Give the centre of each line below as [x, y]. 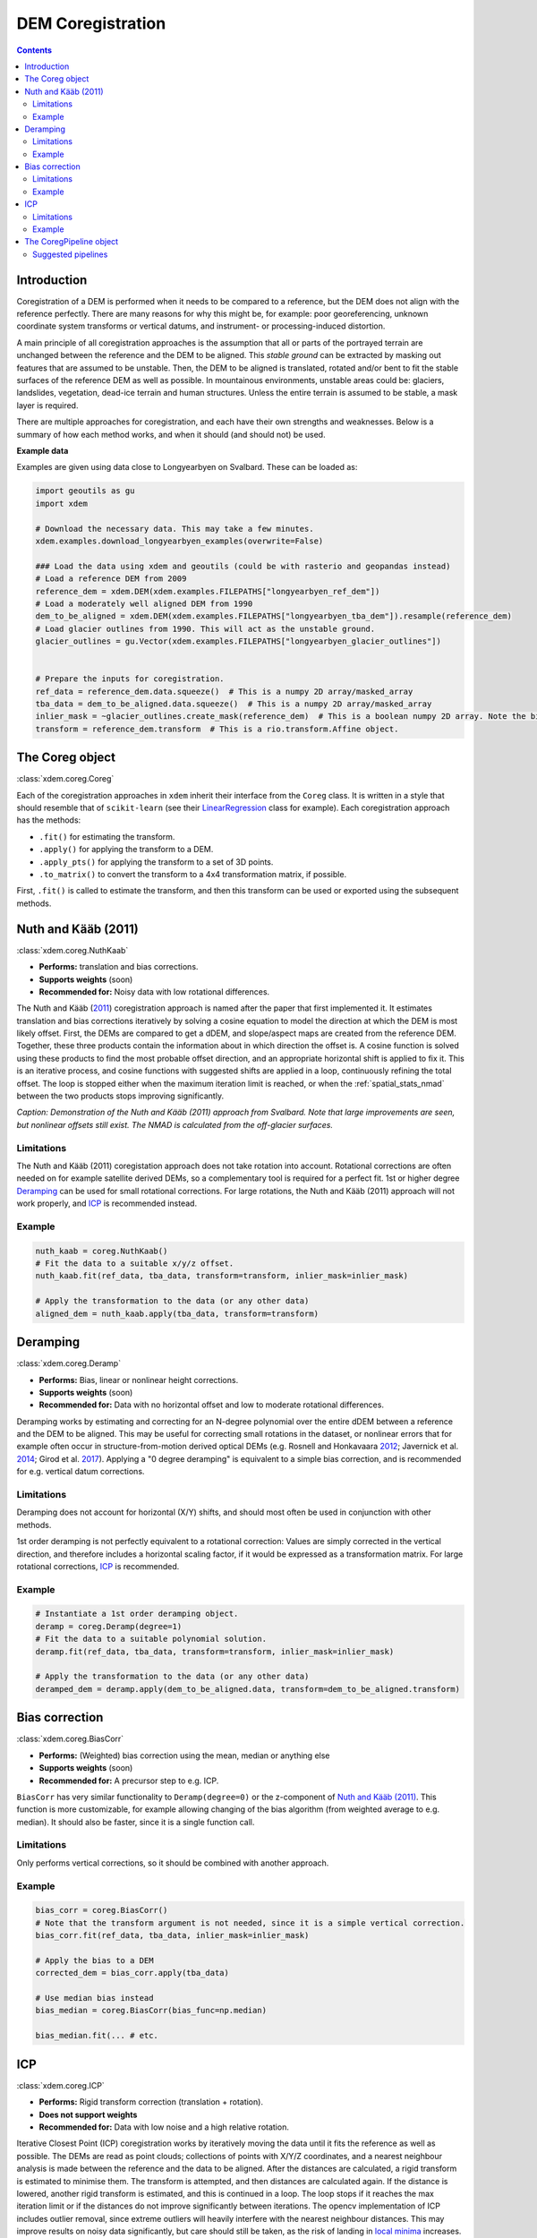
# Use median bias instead [94, 1998]
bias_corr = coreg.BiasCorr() [102, 1910]
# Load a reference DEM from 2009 [111, 579]
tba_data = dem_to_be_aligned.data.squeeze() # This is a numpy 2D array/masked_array [234, 704]
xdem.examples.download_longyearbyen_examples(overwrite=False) [179, 541]
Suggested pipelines [70, 254]
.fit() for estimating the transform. [107, 836]
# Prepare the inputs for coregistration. [130, 679]
